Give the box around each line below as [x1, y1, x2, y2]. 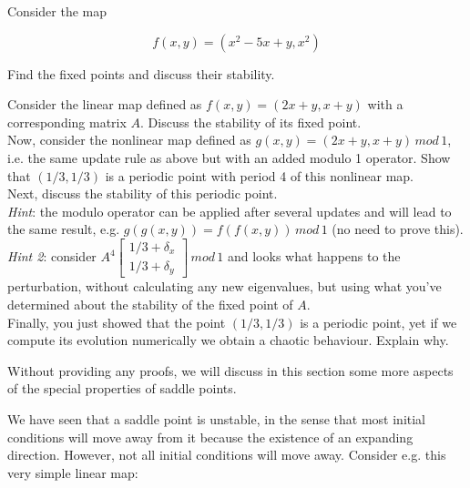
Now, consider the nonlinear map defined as [7, 130, 251, 149]
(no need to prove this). [332, 219, 464, 239]
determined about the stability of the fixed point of [7, 295, 293, 314]
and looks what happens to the [227, 247, 401, 266]
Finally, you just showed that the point [7, 312, 226, 331]
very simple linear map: [7, 463, 138, 482]
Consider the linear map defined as [7, 95, 202, 114]
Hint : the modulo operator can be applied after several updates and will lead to [7, 201, 452, 220]
